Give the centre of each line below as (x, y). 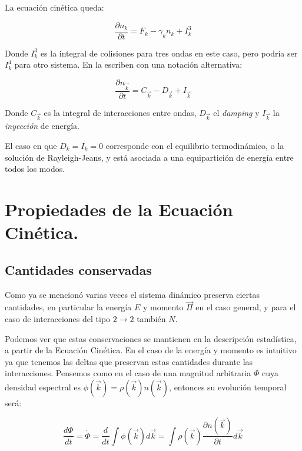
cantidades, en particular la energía (68, 307)
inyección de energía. (42, 126)
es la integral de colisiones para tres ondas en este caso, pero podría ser (169, 53)
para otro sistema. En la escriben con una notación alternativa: (128, 64)
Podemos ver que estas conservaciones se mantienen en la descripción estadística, (151, 338)
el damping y (236, 112)
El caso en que (31, 145)
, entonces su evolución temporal (228, 387)
